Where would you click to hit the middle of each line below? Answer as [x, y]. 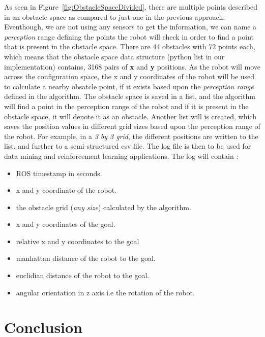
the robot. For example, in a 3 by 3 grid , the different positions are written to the [131, 136]
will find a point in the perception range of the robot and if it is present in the [126, 106]
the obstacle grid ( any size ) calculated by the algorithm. [104, 207]
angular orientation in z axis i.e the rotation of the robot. [105, 292]
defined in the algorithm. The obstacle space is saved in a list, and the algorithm [130, 96]
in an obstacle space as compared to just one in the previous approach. [115, 16]
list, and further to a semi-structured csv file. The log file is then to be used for [128, 146]
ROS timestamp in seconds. [59, 173]
